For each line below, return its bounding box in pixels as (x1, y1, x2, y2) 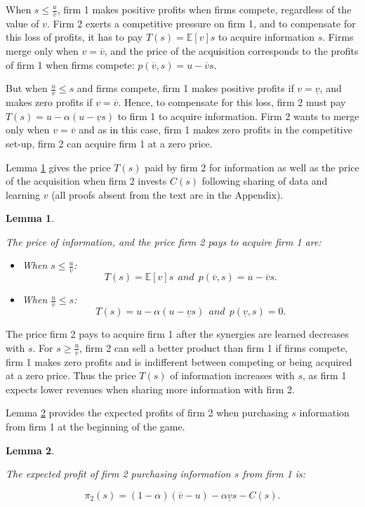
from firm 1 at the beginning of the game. (6, 419, 185, 434)
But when (6, 81, 48, 96)
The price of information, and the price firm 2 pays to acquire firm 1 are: (6, 234, 321, 249)
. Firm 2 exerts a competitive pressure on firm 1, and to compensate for (46, 15, 356, 30)
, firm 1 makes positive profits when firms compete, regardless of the (57, 2, 352, 16)
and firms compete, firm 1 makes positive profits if (77, 81, 294, 96)
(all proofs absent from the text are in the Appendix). (51, 187, 284, 202)
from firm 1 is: (242, 466, 306, 481)
